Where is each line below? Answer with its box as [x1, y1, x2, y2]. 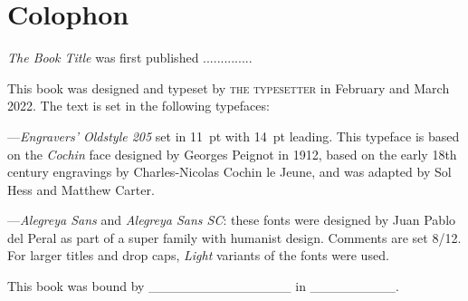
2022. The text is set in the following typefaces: [7, 96, 270, 115]
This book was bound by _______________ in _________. [7, 277, 400, 296]
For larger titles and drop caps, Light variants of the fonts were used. [7, 246, 389, 265]
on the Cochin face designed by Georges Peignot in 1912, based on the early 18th [7, 144, 457, 163]
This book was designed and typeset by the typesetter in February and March [7, 78, 450, 97]
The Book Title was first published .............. [7, 48, 253, 67]
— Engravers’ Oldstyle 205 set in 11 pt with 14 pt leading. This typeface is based [7, 126, 460, 145]
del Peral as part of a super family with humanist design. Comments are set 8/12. [7, 228, 462, 247]
